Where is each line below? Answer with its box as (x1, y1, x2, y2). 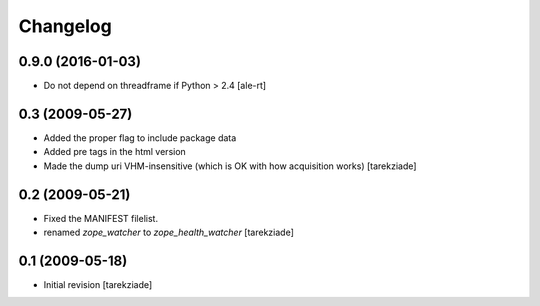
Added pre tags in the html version (43, 146, 187, 158)
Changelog (18, 15, 112, 37)
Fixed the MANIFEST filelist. (43, 212, 159, 224)
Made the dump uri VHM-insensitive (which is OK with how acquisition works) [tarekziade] (43, 160, 417, 172)
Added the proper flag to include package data (43, 131, 237, 144)
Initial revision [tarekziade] (43, 278, 153, 290)
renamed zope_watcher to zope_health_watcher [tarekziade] (43, 226, 295, 239)
